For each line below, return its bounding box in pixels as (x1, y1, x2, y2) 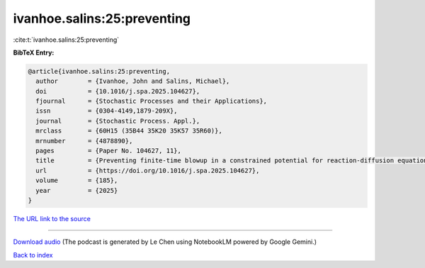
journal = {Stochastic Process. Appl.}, (35, 117, 200, 125)
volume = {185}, (35, 177, 118, 184)
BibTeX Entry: (13, 48, 55, 57)
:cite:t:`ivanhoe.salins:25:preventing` (13, 35, 120, 44)
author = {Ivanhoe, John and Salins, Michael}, (35, 77, 230, 85)
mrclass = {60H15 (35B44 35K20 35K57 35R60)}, (35, 127, 222, 135)
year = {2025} (35, 186, 118, 194)
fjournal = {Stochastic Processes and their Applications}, (35, 97, 268, 106)
